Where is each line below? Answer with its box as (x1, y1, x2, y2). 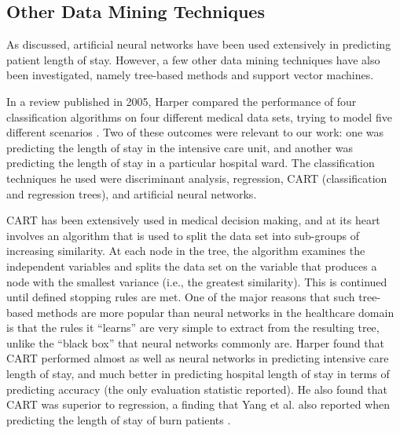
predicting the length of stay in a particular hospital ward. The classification (6, 155, 375, 171)
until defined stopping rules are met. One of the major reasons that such (6, 289, 355, 305)
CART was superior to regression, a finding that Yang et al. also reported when (6, 396, 391, 413)
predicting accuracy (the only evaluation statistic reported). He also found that (6, 380, 387, 397)
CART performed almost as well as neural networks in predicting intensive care (6, 350, 389, 366)
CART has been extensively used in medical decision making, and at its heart (6, 212, 380, 228)
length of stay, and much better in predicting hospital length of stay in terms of (6, 366, 390, 382)
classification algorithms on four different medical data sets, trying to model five (6, 108, 392, 125)
